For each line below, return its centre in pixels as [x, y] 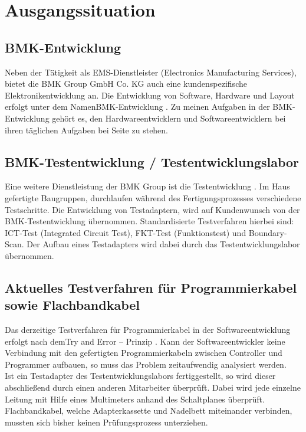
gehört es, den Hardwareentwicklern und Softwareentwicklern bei [169, 118]
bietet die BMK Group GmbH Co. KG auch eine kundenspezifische [126, 84]
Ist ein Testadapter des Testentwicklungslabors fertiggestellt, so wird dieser [140, 376]
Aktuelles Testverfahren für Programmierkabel [151, 287]
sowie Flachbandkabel [72, 305]
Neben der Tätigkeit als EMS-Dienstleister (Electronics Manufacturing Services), [151, 72]
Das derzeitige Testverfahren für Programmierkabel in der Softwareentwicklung [148, 330]
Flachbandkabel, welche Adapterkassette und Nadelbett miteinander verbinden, [149, 410]
